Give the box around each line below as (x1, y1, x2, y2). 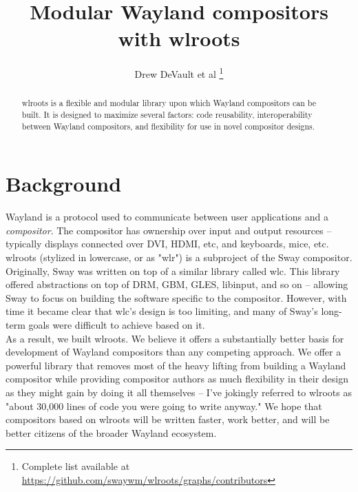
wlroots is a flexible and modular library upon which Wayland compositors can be (21, 97, 317, 109)
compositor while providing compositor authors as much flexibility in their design (6, 371, 349, 386)
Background (6, 170, 122, 198)
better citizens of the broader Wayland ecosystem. (6, 425, 217, 440)
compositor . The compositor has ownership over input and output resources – (6, 223, 332, 237)
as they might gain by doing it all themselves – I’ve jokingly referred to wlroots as (6, 385, 352, 399)
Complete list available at (21, 459, 130, 473)
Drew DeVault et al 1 (134, 65, 224, 81)
